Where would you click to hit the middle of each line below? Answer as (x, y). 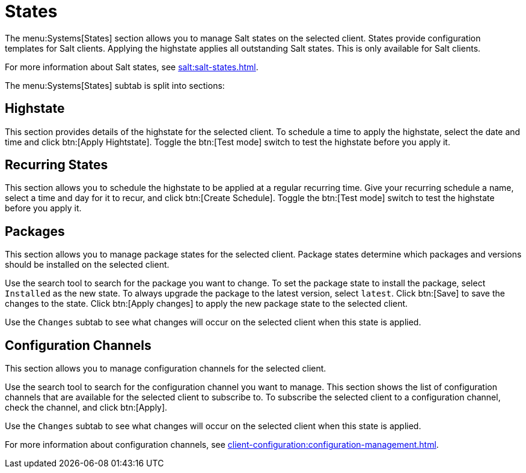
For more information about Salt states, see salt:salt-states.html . (132, 67)
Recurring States (57, 165)
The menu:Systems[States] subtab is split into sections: (115, 85)
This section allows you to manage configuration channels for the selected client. (166, 369)
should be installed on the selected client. (87, 265)
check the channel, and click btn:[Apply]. (86, 408)
